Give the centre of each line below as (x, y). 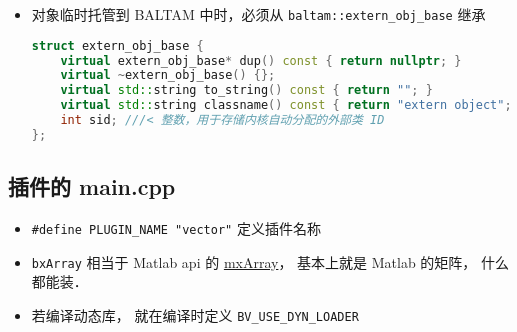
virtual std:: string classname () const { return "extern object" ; (286, 105)
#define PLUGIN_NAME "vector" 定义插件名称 (176, 227)
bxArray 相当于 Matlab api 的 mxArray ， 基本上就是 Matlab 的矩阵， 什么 (270, 261)
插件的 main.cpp (92, 186)
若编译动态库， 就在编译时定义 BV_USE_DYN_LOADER (195, 314)
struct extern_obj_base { (117, 45)
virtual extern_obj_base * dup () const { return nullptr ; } (261, 60)
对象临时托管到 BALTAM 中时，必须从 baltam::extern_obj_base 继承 (258, 14)
